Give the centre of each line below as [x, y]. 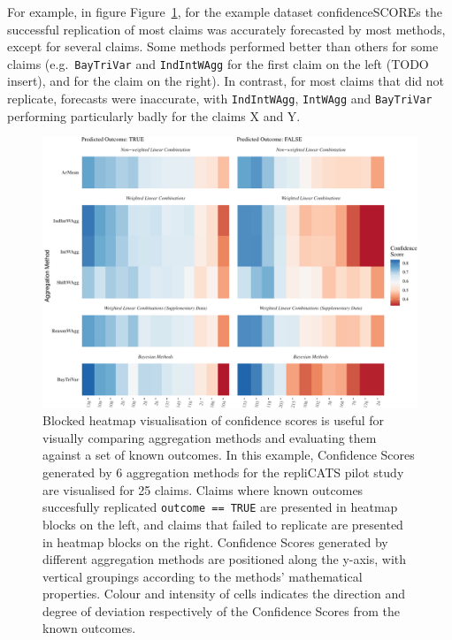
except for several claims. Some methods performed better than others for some [223, 46]
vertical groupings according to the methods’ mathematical [203, 576]
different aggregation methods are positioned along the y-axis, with [225, 559]
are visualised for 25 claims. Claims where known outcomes [203, 489]
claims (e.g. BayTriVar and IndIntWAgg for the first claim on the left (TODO [218, 63]
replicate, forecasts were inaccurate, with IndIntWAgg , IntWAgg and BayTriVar [220, 99]
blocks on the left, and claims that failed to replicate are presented [223, 524]
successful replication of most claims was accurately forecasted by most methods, [226, 29]
